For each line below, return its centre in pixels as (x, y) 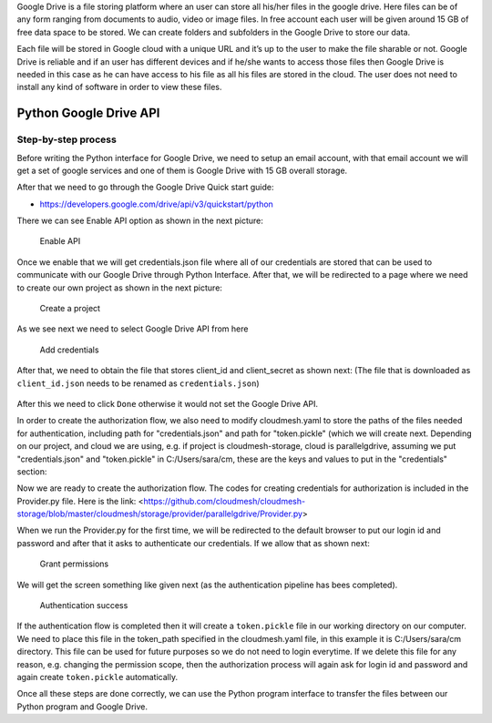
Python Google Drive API (88, 113)
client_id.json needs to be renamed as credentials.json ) (138, 383)
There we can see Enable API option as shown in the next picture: (140, 221)
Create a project (70, 309)
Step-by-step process (67, 139)
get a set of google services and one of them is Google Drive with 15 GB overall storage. (182, 170)
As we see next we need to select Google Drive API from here (133, 329)
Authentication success (84, 606)
